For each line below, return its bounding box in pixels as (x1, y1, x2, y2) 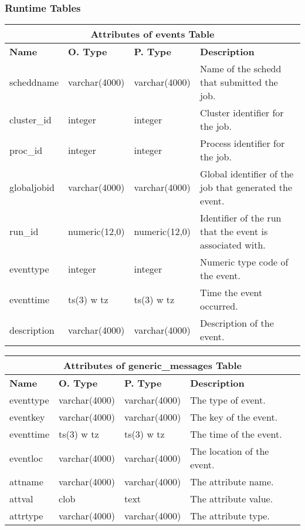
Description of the (200, 316, 274, 330)
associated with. (200, 238, 266, 252)
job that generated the (200, 180, 293, 194)
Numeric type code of (200, 255, 289, 269)
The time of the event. (190, 427, 282, 441)
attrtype (9, 509, 43, 523)
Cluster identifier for (200, 106, 284, 120)
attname (9, 475, 43, 489)
